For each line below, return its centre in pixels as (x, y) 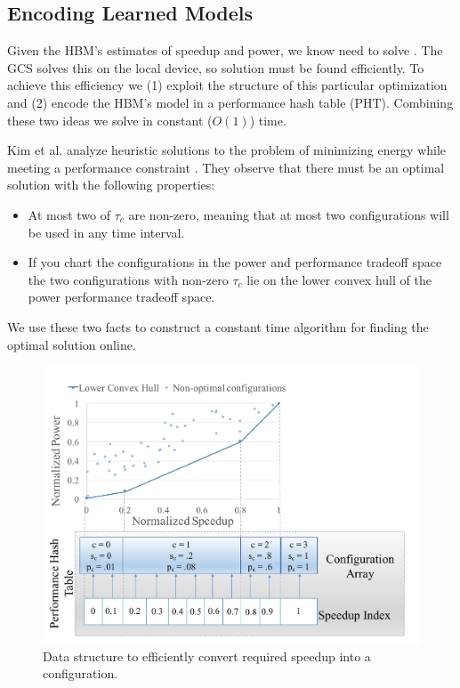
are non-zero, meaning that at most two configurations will (289, 214)
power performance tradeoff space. (121, 297)
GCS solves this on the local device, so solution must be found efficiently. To (216, 67)
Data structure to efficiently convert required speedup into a (207, 656)
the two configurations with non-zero (128, 279)
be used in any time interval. (106, 232)
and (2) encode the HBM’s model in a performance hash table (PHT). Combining (230, 102)
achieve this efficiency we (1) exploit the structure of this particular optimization (227, 85)
